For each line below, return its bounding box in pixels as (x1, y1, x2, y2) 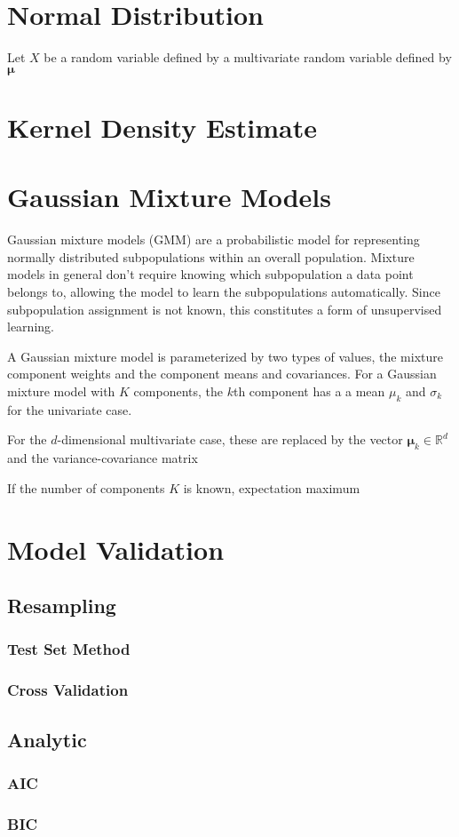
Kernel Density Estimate (7, 108, 317, 145)
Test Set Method (7, 638, 131, 660)
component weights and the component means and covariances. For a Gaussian (7, 364, 437, 383)
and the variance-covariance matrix (7, 449, 198, 467)
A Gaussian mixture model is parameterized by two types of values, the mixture (7, 347, 443, 365)
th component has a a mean (233, 381, 385, 400)
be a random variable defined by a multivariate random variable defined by (44, 48, 452, 67)
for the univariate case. (7, 400, 132, 418)
